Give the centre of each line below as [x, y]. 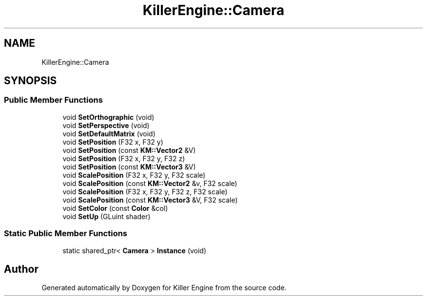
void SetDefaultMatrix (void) [109, 133]
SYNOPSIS [30, 81]
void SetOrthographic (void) [108, 117]
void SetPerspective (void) [106, 125]
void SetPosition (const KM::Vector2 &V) [129, 150]
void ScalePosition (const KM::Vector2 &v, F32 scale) [150, 183]
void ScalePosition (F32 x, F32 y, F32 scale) [134, 175]
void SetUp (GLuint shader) [107, 216]
